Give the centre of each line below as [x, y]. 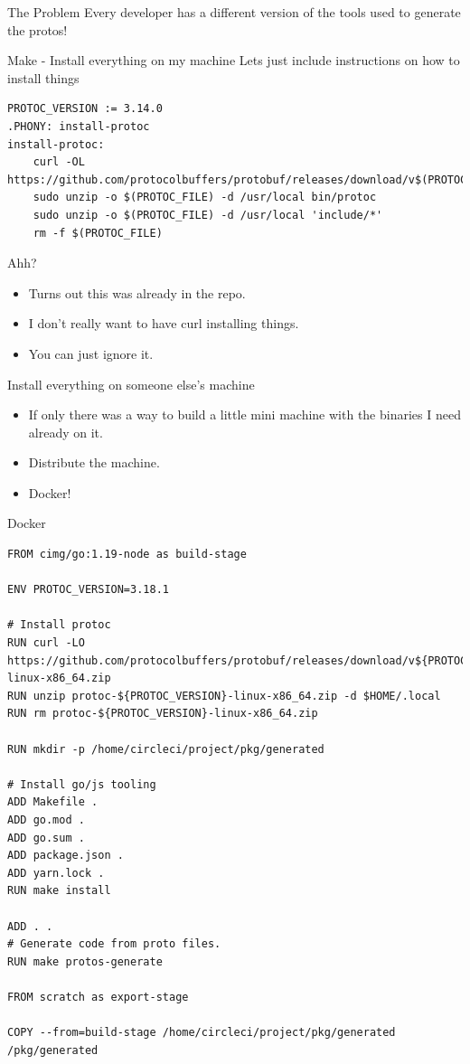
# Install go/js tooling [82, 784]
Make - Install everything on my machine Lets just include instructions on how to [234, 60]
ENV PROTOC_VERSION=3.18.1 [88, 590]
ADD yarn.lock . [56, 873]
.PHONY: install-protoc [79, 126]
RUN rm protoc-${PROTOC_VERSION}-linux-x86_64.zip [163, 714]
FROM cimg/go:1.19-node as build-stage [127, 555]
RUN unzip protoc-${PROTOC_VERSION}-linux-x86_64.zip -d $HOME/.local [224, 696]
